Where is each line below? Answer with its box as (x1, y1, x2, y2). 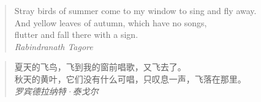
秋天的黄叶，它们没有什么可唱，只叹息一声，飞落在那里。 (14, 72, 246, 85)
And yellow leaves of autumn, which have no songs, (14, 16, 207, 29)
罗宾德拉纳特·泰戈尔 (14, 84, 99, 97)
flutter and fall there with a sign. (14, 28, 138, 41)
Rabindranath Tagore (14, 40, 93, 53)
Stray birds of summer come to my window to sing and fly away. (14, 4, 257, 16)
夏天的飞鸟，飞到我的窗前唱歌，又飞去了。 (14, 60, 186, 73)
